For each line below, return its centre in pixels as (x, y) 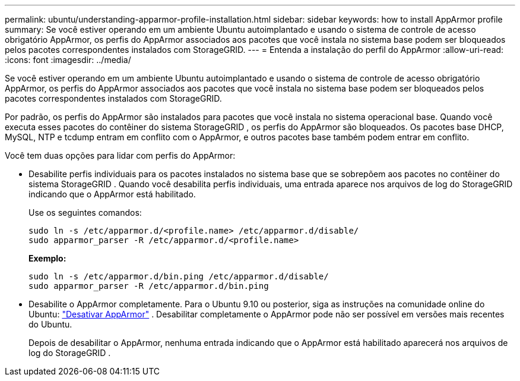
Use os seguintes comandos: (85, 212)
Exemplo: (47, 258)
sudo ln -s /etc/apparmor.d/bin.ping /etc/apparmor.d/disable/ (179, 276)
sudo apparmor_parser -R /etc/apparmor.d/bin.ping (149, 286)
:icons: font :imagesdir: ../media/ (68, 60)
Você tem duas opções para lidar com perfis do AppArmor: (120, 155)
